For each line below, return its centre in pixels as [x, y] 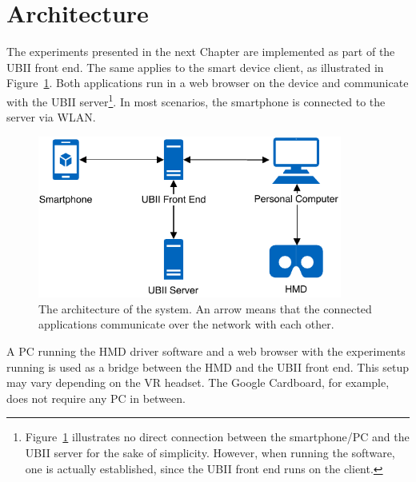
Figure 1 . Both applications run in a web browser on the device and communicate [208, 83]
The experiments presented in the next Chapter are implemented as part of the [201, 52]
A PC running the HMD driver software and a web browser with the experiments [206, 351]
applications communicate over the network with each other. [186, 324]
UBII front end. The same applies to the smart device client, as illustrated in [195, 67]
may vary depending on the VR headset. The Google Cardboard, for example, [198, 382]
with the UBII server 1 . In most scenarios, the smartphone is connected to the [196, 100]
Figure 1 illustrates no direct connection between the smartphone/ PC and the [217, 437]
